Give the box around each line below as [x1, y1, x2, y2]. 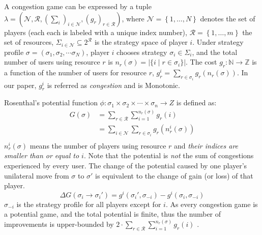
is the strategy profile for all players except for [16, 198, 161, 209]
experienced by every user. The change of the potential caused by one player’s [4, 160, 247, 170]
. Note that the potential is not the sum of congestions [83, 150, 254, 161]
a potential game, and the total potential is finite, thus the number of [4, 209, 221, 219]
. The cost [186, 56, 217, 67]
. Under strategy [192, 37, 244, 47]
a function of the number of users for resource [4, 67, 147, 78]
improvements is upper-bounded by [4, 219, 114, 229]
